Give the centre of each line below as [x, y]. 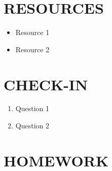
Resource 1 [32, 32]
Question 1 [32, 108]
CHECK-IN [46, 84]
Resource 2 [32, 49]
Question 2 [32, 126]
